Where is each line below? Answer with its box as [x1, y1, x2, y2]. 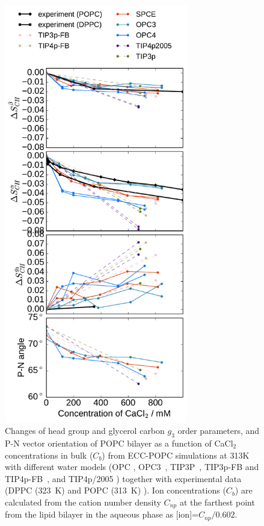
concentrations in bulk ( [5, 448, 93, 461]
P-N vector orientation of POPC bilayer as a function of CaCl [5, 436, 233, 449]
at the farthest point [179, 495, 255, 508]
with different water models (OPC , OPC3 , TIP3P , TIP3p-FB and [5, 460, 259, 473]
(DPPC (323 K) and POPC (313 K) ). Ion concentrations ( [5, 484, 226, 497]
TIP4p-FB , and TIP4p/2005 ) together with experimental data [5, 472, 242, 484]
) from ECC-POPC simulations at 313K [102, 448, 250, 461]
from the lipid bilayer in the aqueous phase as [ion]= [5, 508, 198, 521]
